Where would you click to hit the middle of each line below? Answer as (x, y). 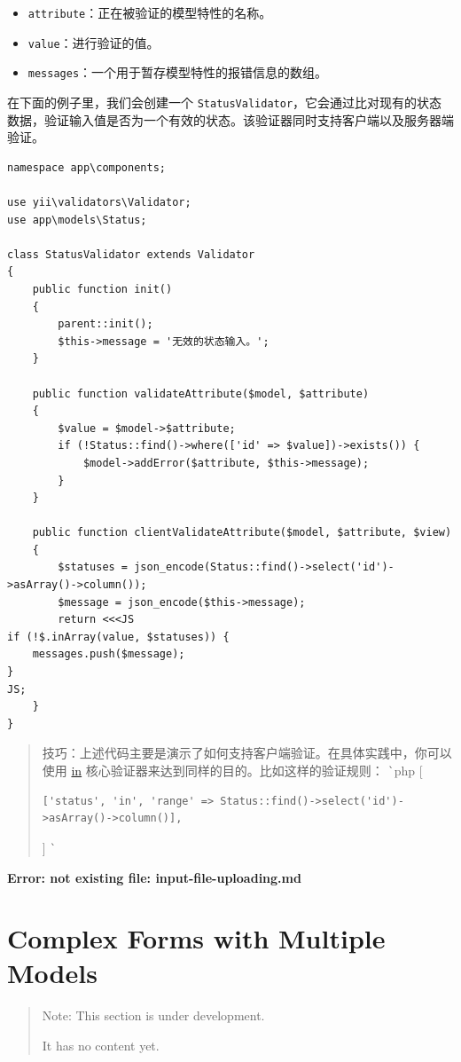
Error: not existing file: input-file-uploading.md (154, 877)
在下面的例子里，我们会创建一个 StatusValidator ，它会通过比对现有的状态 (225, 102)
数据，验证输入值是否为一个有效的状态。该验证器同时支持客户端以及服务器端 (230, 119)
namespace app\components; (86, 167)
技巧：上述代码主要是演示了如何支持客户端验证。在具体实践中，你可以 (247, 753)
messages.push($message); (109, 654)
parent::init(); (105, 324)
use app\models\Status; (77, 220)
